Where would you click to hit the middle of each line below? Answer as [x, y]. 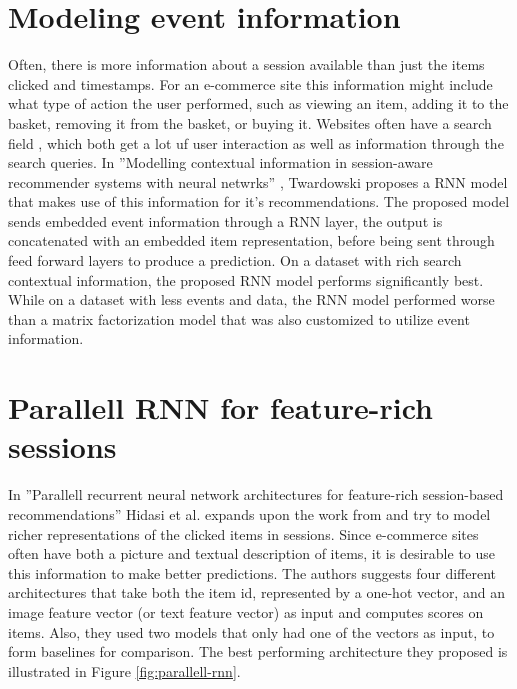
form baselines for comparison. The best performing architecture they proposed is [258, 651]
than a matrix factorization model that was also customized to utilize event [239, 318]
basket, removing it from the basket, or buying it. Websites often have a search [250, 122]
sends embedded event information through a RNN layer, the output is [225, 220]
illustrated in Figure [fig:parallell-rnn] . [124, 670]
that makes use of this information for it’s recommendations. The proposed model [259, 201]
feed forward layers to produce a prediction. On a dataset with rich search [235, 260]
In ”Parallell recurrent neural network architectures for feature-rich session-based [256, 494]
